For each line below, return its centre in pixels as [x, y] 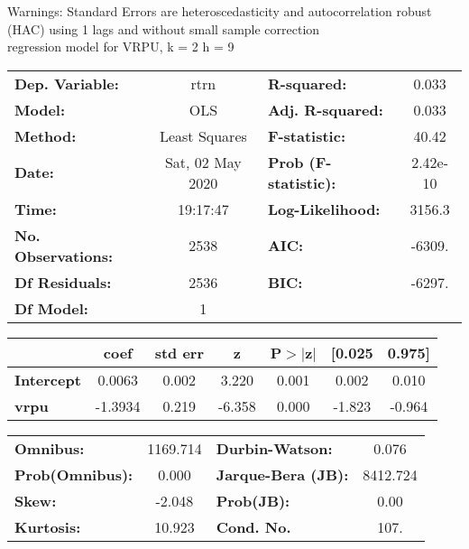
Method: [46, 135]
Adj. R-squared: [325, 109]
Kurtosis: [48, 526]
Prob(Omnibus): [74, 474]
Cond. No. [253, 526]
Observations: [64, 256]
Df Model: [51, 308]
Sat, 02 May [203, 162]
